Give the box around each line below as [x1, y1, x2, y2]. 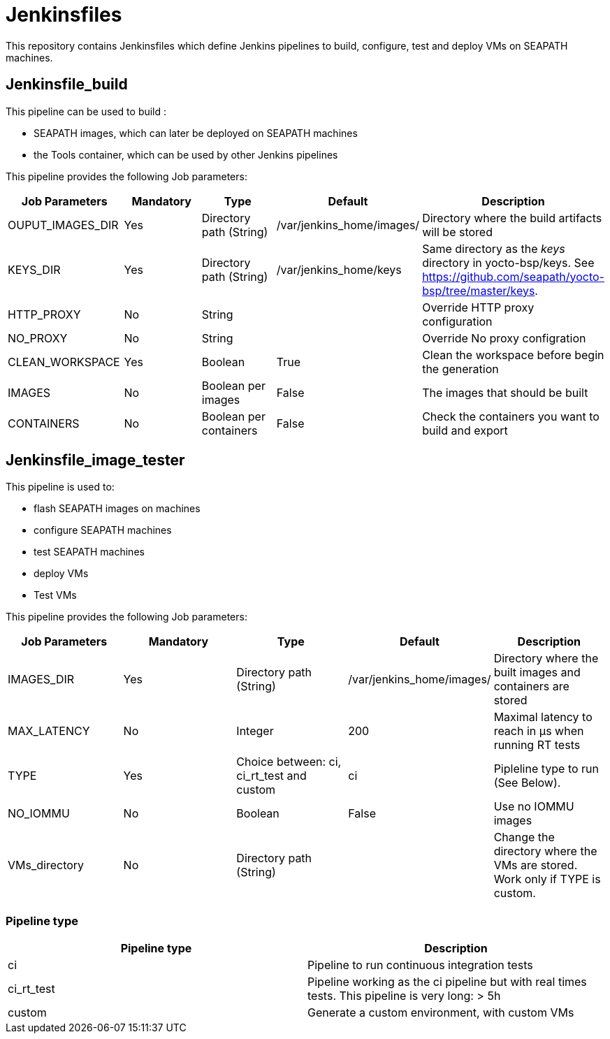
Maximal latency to [493, 710, 593, 725]
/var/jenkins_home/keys [276, 262, 402, 277]
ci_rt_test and [236, 769, 307, 783]
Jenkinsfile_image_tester [6, 451, 185, 470]
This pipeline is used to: [6, 481, 115, 493]
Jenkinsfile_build [6, 75, 128, 94]
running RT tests [493, 738, 581, 753]
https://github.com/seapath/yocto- [422, 269, 604, 284]
